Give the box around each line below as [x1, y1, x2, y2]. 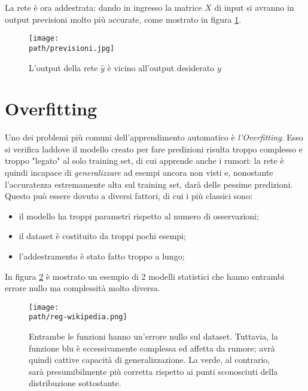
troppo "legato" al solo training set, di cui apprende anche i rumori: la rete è [5, 154, 284, 167]
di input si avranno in [214, 1, 294, 13]
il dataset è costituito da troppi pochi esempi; [19, 230, 186, 242]
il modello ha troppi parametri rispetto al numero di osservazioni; [19, 209, 259, 222]
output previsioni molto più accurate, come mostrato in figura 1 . [5, 13, 242, 25]
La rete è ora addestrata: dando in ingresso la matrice [5, 1, 202, 13]
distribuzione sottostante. [29, 377, 121, 389]
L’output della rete [29, 61, 98, 74]
